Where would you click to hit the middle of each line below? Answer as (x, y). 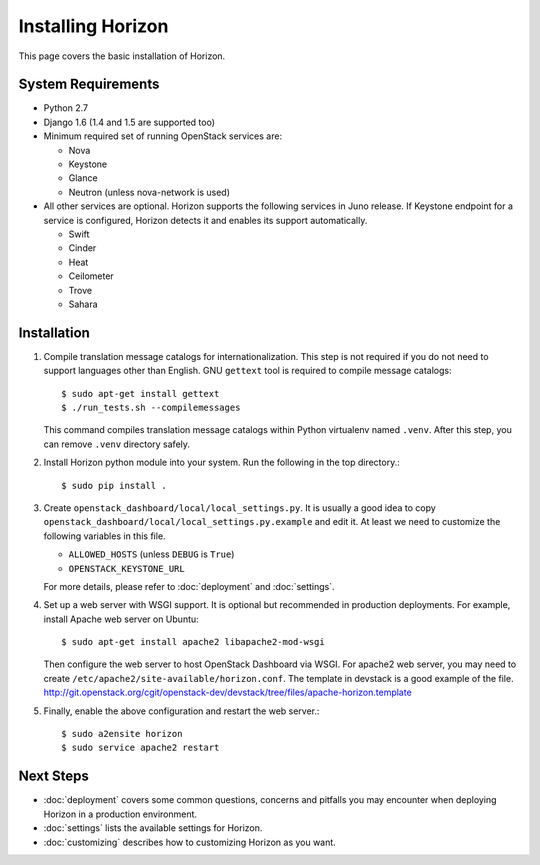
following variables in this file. (104, 536)
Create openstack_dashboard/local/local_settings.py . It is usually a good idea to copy (240, 507)
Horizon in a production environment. (120, 814)
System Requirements (89, 84)
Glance (83, 178)
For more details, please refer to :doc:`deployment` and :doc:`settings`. (189, 586)
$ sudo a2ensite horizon (122, 734)
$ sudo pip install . (114, 485)
